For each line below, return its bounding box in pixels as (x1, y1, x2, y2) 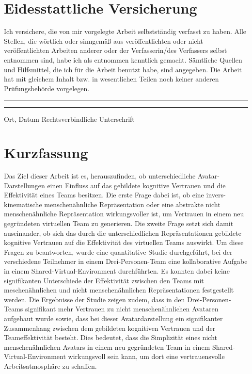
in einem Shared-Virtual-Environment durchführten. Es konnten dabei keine (4, 265, 230, 276)
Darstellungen (4, 180, 45, 190)
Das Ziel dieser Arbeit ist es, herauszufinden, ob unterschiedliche (4, 171, 196, 180)
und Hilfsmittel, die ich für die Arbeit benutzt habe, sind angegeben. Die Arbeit (4, 64, 242, 74)
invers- (206, 190, 226, 200)
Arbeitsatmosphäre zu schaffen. (4, 360, 97, 371)
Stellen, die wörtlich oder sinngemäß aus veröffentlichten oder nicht (4, 35, 203, 46)
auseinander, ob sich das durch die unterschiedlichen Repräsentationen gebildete (4, 228, 241, 238)
